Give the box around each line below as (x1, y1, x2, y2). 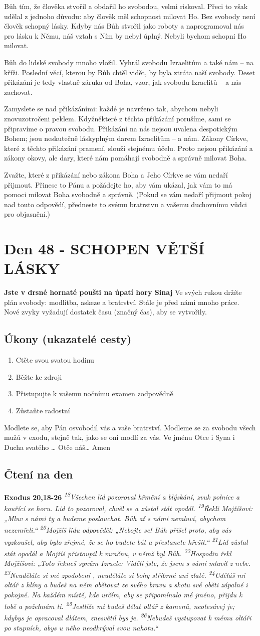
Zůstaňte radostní (16, 405, 70, 415)
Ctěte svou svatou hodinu (16, 355, 94, 365)
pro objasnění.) (4, 209, 50, 219)
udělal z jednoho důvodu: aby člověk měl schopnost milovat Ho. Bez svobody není (4, 11, 255, 21)
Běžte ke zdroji (16, 371, 62, 382)
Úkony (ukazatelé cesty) (4, 331, 132, 347)
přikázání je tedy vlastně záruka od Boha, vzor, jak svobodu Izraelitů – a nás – (4, 77, 247, 87)
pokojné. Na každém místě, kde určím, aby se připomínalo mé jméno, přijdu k (4, 589, 242, 599)
